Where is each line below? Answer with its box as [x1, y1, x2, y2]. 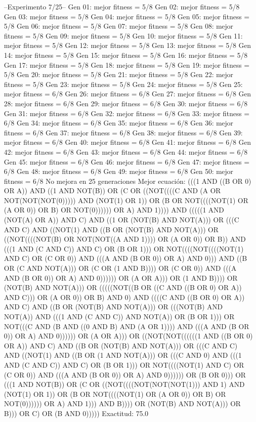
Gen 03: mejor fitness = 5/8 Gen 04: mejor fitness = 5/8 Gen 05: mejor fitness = [4, 11, 250, 21]
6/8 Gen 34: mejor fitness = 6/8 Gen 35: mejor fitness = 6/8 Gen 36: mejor [4, 118, 233, 128]
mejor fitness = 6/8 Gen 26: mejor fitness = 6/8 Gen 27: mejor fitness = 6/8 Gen [4, 88, 251, 99]
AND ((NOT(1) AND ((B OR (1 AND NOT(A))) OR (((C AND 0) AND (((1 [4, 350, 242, 360]
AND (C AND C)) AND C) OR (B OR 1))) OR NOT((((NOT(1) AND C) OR [4, 359, 244, 370]
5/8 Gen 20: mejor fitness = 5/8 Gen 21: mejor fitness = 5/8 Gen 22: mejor [4, 69, 233, 80]
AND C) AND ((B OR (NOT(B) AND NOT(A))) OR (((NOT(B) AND [4, 301, 223, 312]
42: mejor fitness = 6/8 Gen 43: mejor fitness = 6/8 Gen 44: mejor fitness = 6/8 [4, 146, 248, 157]
